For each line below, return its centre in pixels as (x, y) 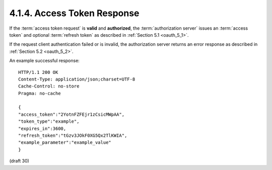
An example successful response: (45, 61)
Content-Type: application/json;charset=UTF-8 (77, 79)
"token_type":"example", (49, 121)
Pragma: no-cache (40, 93)
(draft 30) (19, 161)
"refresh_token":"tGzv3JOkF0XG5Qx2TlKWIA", (73, 136)
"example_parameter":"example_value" (65, 143)
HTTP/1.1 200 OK (38, 72)
